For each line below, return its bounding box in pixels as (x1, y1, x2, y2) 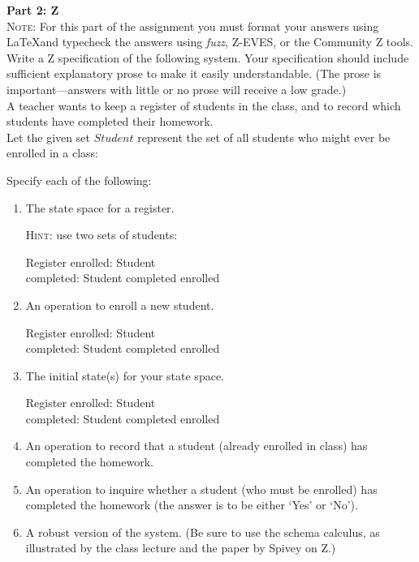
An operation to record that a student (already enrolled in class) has (25, 437, 368, 454)
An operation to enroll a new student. (25, 296, 214, 313)
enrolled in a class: (6, 144, 98, 161)
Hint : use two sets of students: (25, 226, 178, 243)
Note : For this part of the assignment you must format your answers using (6, 17, 379, 34)
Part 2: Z (6, 2, 59, 18)
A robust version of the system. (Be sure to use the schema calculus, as (25, 523, 380, 540)
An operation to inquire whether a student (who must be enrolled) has (25, 480, 378, 497)
